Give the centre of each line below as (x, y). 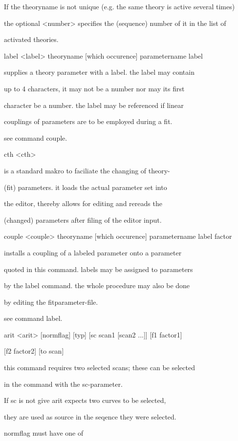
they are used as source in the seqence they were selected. (90, 416)
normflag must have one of (44, 433)
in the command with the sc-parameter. (63, 384)
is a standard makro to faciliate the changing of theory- (87, 170)
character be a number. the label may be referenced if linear (94, 105)
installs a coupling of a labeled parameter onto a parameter (93, 252)
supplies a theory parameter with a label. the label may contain (99, 72)
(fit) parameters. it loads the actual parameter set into (86, 187)
